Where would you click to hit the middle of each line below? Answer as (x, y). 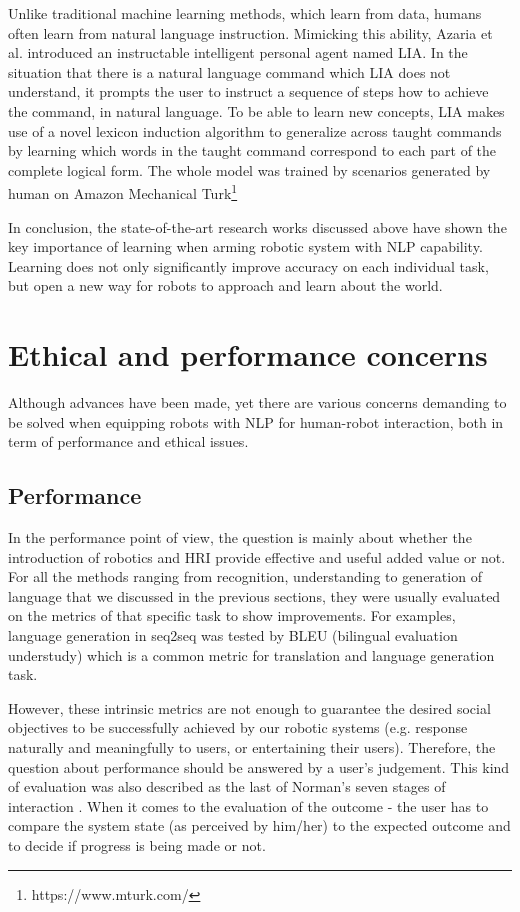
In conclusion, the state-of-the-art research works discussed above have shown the (257, 226)
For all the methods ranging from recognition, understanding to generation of (245, 576)
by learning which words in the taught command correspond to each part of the (252, 150)
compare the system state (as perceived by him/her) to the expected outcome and (259, 825)
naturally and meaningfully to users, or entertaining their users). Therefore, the (252, 747)
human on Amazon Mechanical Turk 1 (123, 191)
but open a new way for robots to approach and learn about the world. (225, 285)
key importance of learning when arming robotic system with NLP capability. (245, 246)
